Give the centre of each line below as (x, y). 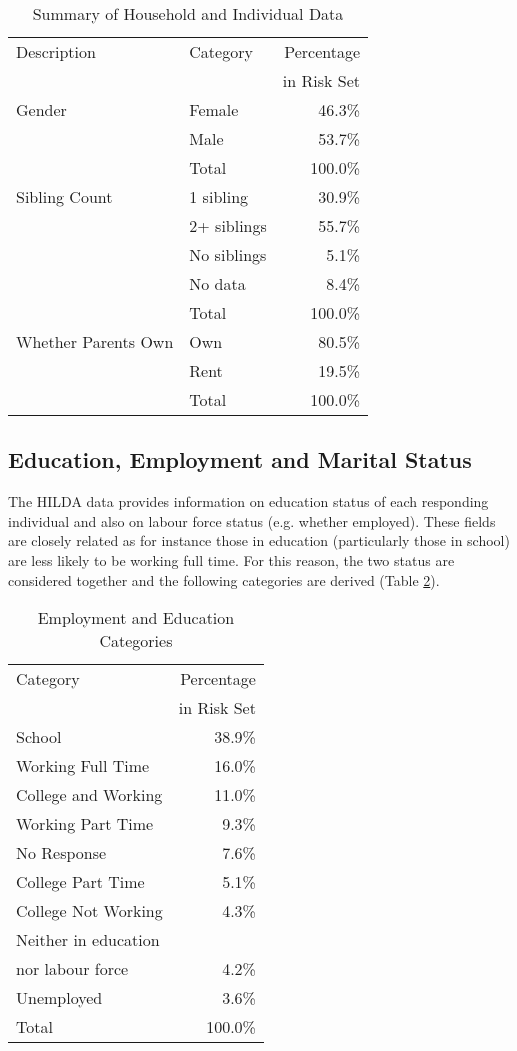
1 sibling (219, 196)
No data (217, 283)
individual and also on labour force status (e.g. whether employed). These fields (252, 520)
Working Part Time (85, 824)
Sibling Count (64, 196)
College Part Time (80, 882)
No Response (61, 853)
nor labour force (72, 969)
